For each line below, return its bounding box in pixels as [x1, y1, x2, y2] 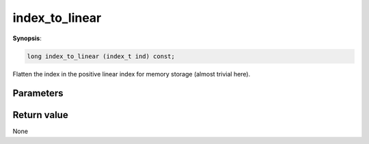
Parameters [12, 87, 64, 99]
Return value [12, 109, 68, 121]
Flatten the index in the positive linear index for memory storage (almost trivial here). [12, 70, 251, 78]
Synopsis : [12, 34, 42, 42]
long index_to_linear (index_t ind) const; [27, 52, 176, 60]
